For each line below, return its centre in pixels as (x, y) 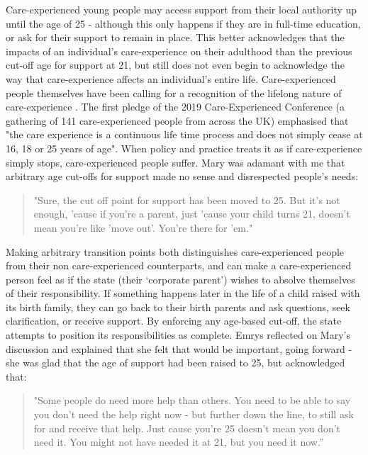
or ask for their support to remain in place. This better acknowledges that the (175, 37)
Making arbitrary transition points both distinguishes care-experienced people (175, 251)
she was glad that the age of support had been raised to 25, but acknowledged (175, 363)
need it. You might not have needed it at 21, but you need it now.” (179, 442)
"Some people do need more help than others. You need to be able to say (192, 400)
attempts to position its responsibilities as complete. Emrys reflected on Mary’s (178, 335)
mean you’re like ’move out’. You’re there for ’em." (143, 227)
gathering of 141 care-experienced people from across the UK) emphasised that (177, 120)
